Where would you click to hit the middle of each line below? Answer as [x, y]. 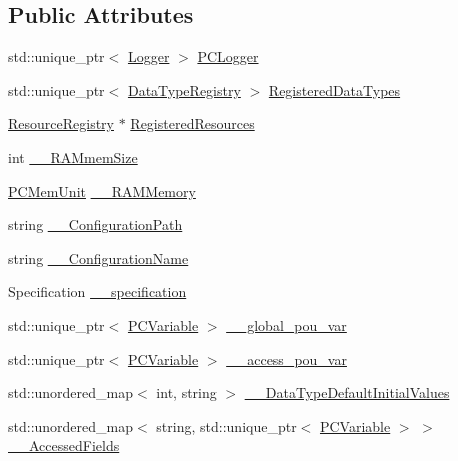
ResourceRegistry [61, 123]
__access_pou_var [286, 358]
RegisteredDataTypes [334, 89]
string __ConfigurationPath [95, 224]
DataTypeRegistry [184, 89]
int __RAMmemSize [73, 156]
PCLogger [228, 56]
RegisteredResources [192, 123]
